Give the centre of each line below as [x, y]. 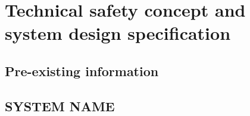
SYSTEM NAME [60, 106]
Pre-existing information [82, 70]
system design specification [118, 33]
